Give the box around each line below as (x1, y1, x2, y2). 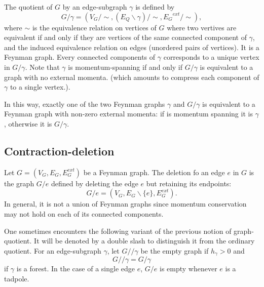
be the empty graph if (140, 245, 209, 256)
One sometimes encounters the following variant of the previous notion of (4, 225, 232, 236)
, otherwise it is (4, 118, 52, 129)
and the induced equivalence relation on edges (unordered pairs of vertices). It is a (4, 42, 259, 52)
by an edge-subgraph (62, 2, 127, 12)
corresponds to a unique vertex (163, 52, 259, 62)
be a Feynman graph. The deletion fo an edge (83, 167, 225, 177)
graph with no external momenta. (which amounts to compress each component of (4, 71, 259, 82)
